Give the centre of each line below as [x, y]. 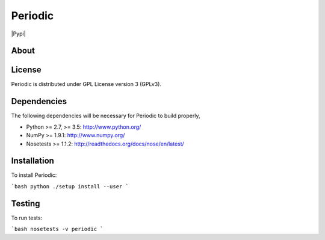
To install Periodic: [34, 175]
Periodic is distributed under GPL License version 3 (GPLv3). [86, 84]
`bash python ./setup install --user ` [70, 186]
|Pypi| [19, 34]
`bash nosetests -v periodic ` [57, 229]
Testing [26, 204]
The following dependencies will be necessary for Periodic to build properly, [106, 116]
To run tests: [26, 218]
